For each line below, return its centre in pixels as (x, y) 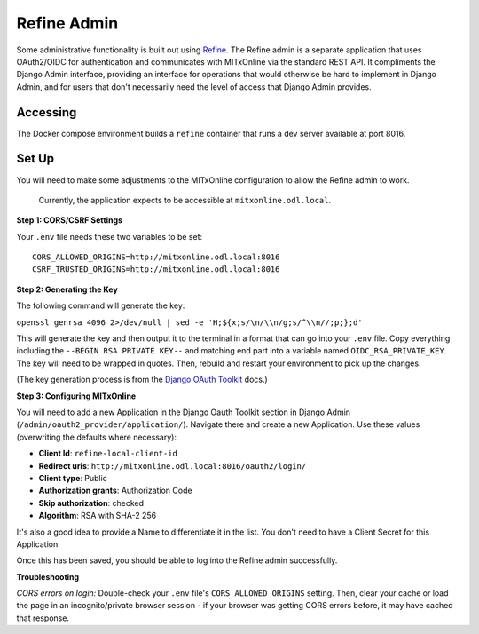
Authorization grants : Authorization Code (115, 491)
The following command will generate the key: (101, 305)
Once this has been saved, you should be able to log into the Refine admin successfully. (177, 560)
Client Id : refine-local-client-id (108, 454)
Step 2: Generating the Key (67, 289)
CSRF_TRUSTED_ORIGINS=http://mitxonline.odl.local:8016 (156, 269)
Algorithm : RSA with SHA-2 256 (98, 516)
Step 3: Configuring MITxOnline (76, 396)
